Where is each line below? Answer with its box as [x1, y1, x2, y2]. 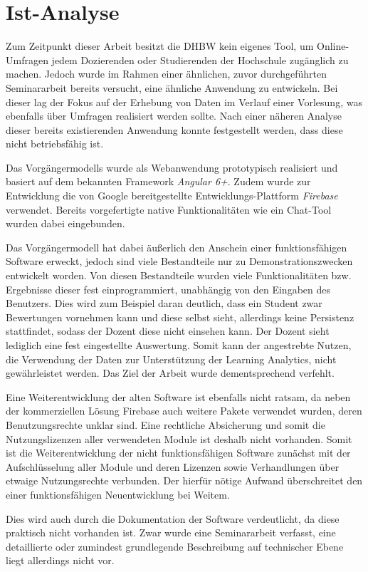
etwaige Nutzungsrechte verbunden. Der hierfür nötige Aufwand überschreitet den [6, 473, 363, 488]
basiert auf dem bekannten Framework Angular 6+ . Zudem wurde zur [6, 174, 311, 189]
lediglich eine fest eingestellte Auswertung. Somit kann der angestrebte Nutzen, [6, 338, 352, 352]
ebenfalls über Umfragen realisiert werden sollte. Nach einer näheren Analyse [6, 108, 342, 123]
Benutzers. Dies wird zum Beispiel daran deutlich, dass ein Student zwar [6, 296, 322, 311]
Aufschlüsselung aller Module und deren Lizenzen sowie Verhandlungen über [6, 459, 340, 474]
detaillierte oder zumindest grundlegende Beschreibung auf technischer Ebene [6, 539, 344, 553]
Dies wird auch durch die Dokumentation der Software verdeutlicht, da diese [6, 511, 340, 526]
